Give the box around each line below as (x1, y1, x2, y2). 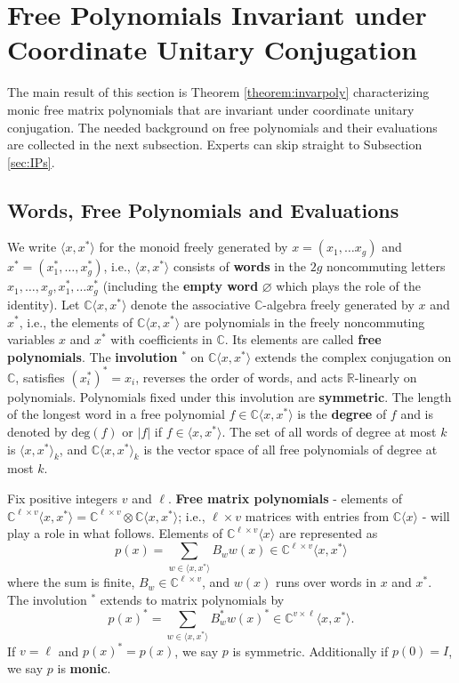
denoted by (7, 422, 68, 440)
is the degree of (297, 405, 387, 423)
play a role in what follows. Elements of (7, 524, 223, 542)
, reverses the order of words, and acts (135, 367, 343, 386)
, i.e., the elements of (19, 312, 133, 331)
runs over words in (275, 573, 376, 591)
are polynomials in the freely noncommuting (183, 312, 425, 331)
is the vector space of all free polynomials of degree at (143, 439, 438, 458)
